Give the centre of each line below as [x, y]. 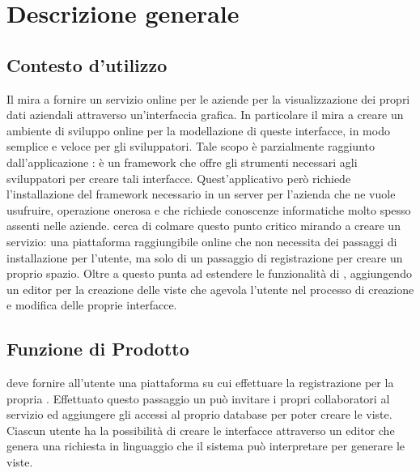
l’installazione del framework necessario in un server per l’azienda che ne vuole [201, 194]
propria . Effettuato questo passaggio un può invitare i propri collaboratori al [198, 398]
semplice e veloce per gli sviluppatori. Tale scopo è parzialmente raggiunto [191, 146]
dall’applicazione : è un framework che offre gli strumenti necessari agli [182, 162]
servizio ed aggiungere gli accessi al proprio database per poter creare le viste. [199, 414]
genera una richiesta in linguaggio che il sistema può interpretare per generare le [206, 446]
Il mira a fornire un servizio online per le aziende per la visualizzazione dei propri [208, 98]
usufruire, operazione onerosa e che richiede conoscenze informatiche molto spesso [209, 209]
